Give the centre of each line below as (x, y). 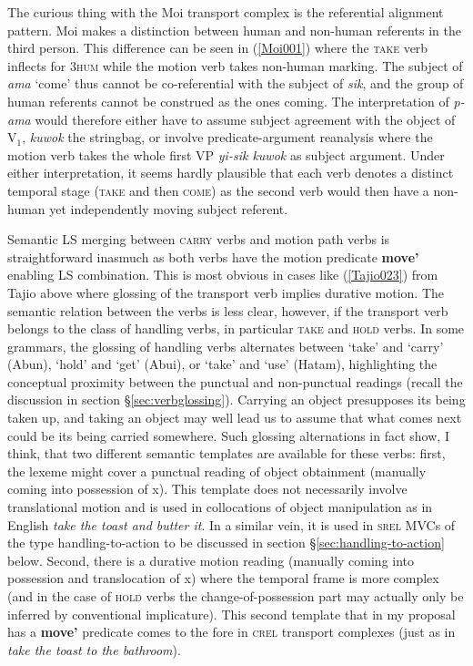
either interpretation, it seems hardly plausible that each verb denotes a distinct (231, 173)
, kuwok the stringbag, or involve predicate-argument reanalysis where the (227, 137)
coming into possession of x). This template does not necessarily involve (207, 489)
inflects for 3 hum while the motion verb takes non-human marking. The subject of (235, 65)
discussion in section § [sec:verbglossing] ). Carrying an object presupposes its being (236, 400)
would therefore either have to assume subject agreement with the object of (245, 119)
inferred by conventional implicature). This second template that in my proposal (231, 614)
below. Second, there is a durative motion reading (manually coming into (211, 560)
